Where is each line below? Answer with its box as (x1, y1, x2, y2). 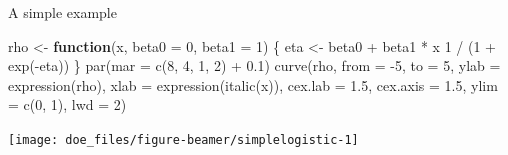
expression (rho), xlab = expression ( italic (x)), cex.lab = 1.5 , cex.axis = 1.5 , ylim (8, 74, 498, 95)
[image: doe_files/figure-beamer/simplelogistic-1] (8, 132, 359, 147)
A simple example (8, 2, 117, 22)
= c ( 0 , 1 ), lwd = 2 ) (8, 94, 127, 115)
